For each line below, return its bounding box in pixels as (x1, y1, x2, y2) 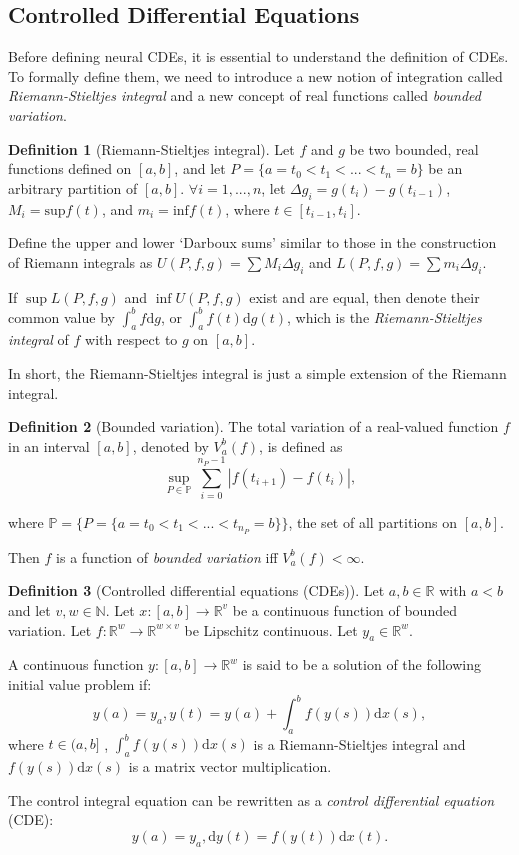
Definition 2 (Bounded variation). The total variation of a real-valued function (8, 416, 499, 437)
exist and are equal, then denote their (249, 286, 480, 307)
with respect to (85, 329, 178, 350)
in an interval (8, 435, 90, 456)
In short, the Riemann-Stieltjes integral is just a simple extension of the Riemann (8, 363, 507, 384)
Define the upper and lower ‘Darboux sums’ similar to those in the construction (8, 232, 497, 253)
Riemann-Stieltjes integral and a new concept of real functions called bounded (8, 85, 482, 106)
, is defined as (259, 435, 343, 456)
